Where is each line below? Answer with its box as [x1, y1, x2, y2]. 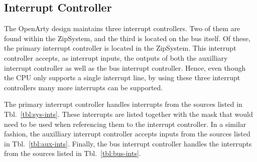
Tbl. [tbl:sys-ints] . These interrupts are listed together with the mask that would [4, 108, 253, 119]
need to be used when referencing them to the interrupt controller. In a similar [4, 118, 246, 129]
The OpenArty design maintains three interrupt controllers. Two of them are [4, 23, 240, 34]
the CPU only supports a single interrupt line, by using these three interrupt [4, 72, 240, 83]
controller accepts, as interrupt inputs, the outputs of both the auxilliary [4, 52, 228, 63]
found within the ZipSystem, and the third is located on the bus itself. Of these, [4, 33, 250, 43]
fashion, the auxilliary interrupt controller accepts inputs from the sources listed [4, 128, 250, 139]
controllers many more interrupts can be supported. [4, 82, 163, 92]
